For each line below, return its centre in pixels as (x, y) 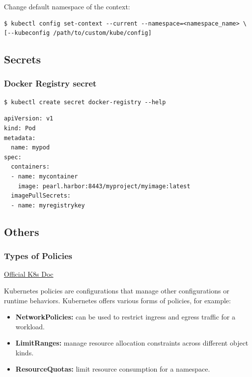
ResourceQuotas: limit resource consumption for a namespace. (113, 369)
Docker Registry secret (50, 83)
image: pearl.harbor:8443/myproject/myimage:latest (104, 186)
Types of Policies (38, 256)
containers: (30, 167)
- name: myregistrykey (48, 205)
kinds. (25, 352)
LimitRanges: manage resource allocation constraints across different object (132, 343)
